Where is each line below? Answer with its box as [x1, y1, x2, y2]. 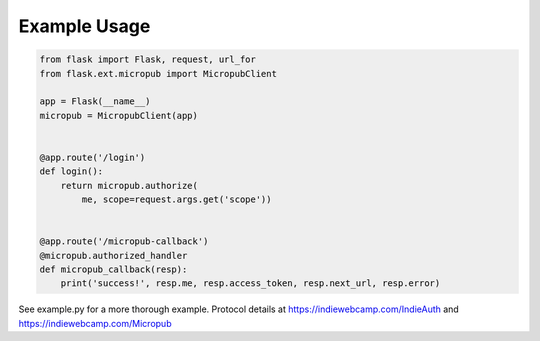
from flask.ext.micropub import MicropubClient [39, 68, 277, 79]
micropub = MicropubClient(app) [39, 110, 199, 121]
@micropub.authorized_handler [39, 250, 188, 261]
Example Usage [18, 15, 151, 37]
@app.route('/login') [39, 151, 146, 163]
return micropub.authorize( [60, 180, 199, 191]
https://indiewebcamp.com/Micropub [18, 317, 172, 329]
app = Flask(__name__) [39, 96, 151, 107]
